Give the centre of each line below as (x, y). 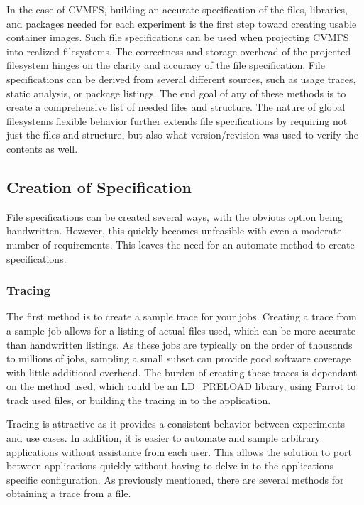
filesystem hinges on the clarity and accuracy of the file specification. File (166, 65)
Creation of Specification (99, 186)
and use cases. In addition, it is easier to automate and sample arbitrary (164, 438)
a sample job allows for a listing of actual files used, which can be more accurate (181, 330)
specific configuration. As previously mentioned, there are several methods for (175, 479)
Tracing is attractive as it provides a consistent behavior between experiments (176, 424)
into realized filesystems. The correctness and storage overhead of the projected (179, 51)
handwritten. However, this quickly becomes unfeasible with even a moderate (174, 230)
